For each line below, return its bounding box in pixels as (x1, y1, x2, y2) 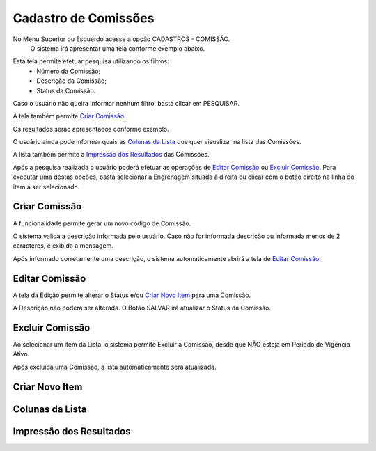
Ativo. (13, 350, 30, 358)
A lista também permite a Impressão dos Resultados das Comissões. (13, 150, 210, 159)
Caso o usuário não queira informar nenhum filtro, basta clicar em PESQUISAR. (13, 99, 240, 107)
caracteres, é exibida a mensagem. (13, 242, 114, 250)
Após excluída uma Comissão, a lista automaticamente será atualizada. (13, 363, 217, 371)
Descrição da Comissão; (36, 77, 107, 85)
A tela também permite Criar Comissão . (13, 112, 126, 120)
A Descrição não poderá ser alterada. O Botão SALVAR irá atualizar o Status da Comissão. (13, 303, 272, 312)
